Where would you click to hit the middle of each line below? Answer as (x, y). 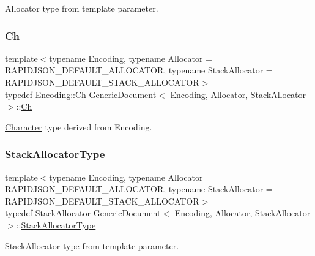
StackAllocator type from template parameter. (92, 245)
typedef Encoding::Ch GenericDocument (81, 94)
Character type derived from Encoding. (79, 126)
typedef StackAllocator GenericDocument (83, 213)
